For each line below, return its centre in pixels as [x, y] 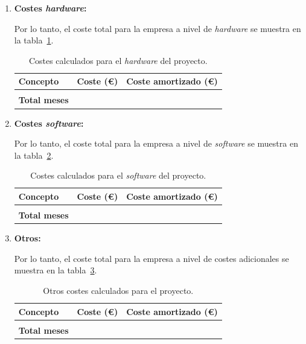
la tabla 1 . [34, 40]
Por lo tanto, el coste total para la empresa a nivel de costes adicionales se [151, 258]
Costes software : [49, 123]
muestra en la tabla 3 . [56, 270]
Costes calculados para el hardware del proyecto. [118, 60]
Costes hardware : [50, 8]
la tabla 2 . [34, 155]
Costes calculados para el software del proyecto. [118, 175]
